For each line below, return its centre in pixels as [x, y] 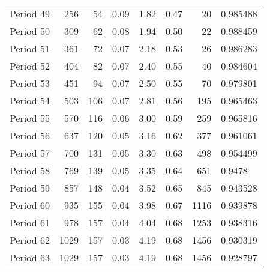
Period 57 [30, 153]
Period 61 [30, 222]
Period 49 [30, 14]
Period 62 [30, 240]
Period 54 [30, 101]
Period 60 [30, 205]
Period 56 [30, 135]
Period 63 [30, 257]
